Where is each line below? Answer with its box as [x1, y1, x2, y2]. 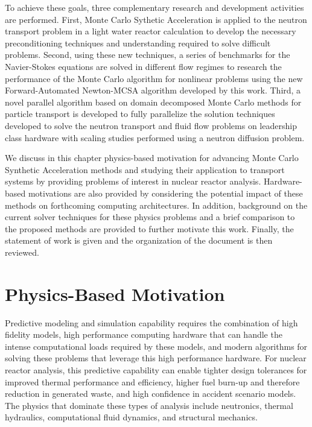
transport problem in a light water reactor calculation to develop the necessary [5, 25, 296, 37]
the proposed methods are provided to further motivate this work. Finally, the [5, 222, 294, 235]
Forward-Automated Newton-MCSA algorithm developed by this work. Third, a [5, 84, 301, 96]
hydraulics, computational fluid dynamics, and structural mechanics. [5, 411, 258, 423]
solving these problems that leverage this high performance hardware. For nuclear [5, 352, 307, 364]
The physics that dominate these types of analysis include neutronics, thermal [5, 399, 293, 411]
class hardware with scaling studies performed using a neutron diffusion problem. [5, 131, 305, 144]
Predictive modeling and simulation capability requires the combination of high [5, 316, 298, 329]
